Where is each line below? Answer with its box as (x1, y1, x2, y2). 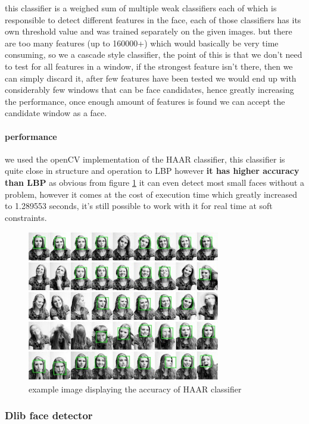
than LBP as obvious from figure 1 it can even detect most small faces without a (5, 176, 305, 188)
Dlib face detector (5, 408, 93, 423)
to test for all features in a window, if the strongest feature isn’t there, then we (5, 60, 293, 72)
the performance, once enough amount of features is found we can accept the (5, 95, 285, 107)
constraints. (5, 211, 47, 223)
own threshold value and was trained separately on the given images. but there (5, 25, 292, 38)
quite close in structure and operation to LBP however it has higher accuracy (5, 164, 299, 177)
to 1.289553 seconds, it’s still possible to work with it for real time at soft (5, 199, 273, 212)
